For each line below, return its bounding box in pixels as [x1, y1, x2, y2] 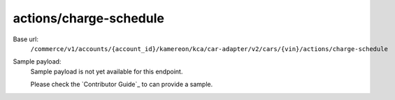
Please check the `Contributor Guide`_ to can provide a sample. [30, 80, 213, 89]
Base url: [13, 35, 38, 43]
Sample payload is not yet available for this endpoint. [30, 67, 183, 76]
